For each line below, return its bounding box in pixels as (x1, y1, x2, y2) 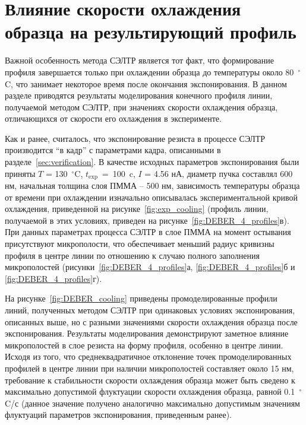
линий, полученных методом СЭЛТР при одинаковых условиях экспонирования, (5, 304, 295, 316)
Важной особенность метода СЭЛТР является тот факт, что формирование (5, 54, 274, 66)
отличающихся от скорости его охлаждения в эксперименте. (5, 112, 222, 125)
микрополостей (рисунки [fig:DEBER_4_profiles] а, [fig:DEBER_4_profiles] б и (5, 261, 295, 273)
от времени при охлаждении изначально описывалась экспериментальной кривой (5, 191, 298, 203)
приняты (5, 167, 36, 179)
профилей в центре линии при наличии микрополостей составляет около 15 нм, (5, 362, 294, 375)
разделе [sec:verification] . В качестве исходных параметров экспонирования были (5, 156, 299, 168)
